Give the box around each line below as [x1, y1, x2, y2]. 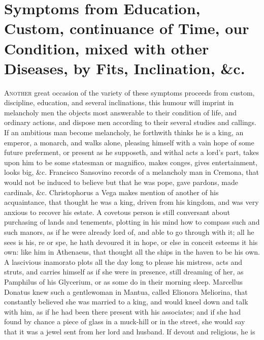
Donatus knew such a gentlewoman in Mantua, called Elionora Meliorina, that [4, 286, 248, 297]
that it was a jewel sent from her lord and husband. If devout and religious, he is [4, 326, 255, 336]
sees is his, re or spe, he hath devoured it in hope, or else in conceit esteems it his [4, 236, 258, 247]
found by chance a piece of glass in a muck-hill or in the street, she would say [4, 316, 245, 327]
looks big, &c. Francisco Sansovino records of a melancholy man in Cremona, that [4, 167, 259, 177]
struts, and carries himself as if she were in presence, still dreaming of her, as [4, 266, 244, 277]
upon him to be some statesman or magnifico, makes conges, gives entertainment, [4, 157, 258, 167]
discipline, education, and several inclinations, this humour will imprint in [4, 97, 234, 108]
